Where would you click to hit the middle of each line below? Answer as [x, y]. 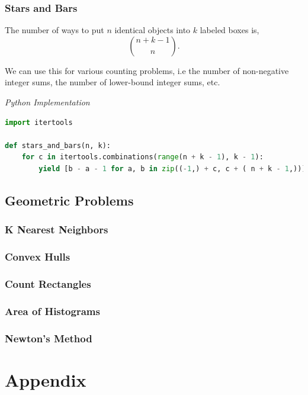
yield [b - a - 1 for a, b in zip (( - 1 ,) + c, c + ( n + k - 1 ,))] [172, 168]
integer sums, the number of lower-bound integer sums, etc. [113, 82]
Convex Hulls [38, 257]
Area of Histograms [52, 311]
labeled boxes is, [230, 30]
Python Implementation [47, 102]
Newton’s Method [49, 338]
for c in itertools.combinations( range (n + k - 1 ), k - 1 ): [142, 157]
